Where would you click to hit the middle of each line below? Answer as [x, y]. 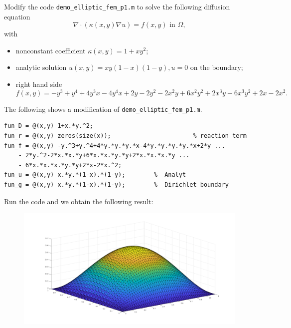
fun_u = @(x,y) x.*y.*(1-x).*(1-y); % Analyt [95, 175]
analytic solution [41, 67]
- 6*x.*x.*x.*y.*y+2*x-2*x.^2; [70, 165]
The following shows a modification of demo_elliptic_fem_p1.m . [103, 109]
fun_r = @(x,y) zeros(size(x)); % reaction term [125, 136]
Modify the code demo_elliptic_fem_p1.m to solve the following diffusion [117, 6]
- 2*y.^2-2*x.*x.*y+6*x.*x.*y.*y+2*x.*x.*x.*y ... [104, 156]
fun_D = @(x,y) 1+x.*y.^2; [49, 126]
